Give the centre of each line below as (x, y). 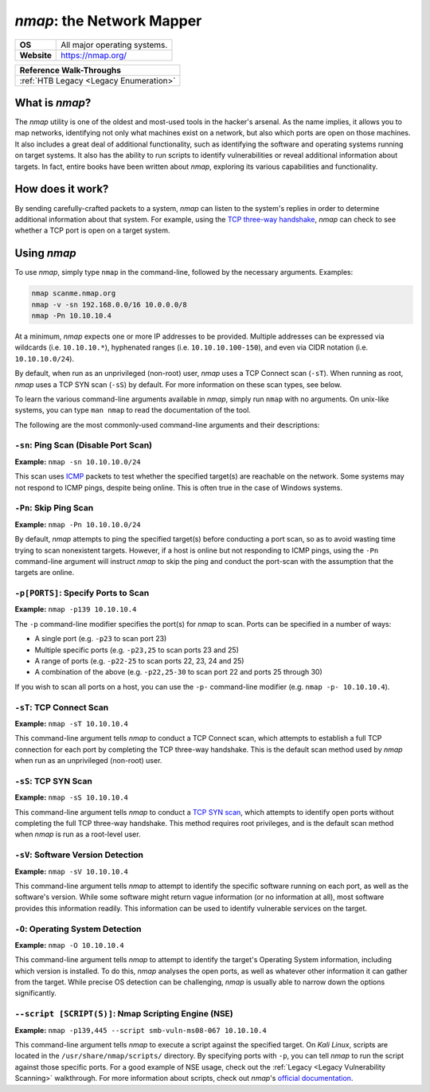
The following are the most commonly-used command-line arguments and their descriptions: (167, 425)
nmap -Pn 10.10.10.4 (71, 315)
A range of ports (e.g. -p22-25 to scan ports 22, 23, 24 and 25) (139, 661)
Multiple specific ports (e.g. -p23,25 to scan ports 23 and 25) (137, 650)
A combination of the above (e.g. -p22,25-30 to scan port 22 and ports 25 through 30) (178, 672)
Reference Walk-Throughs (70, 70)
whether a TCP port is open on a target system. (92, 230)
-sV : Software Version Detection (79, 855)
